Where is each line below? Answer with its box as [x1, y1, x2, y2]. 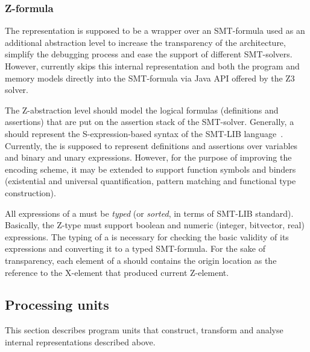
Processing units [5, 295, 109, 314]
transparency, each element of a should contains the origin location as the [5, 254, 277, 266]
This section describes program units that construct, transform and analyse [5, 324, 283, 336]
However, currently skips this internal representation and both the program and [5, 60, 300, 72]
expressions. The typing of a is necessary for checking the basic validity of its [5, 230, 289, 243]
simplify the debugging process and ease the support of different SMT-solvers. [5, 48, 293, 60]
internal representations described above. [5, 335, 156, 348]
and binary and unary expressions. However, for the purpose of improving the [5, 151, 292, 164]
